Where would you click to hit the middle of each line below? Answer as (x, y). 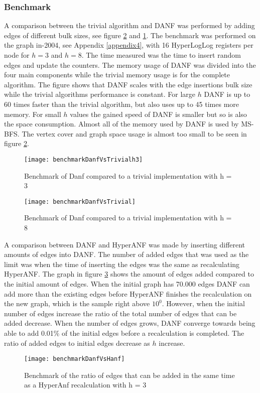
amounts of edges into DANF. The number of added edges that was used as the (126, 254)
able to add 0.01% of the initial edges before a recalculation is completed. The (124, 333)
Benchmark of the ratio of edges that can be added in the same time (129, 375)
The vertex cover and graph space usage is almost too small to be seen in (134, 133)
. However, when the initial (203, 303)
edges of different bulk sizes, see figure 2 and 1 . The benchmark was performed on (130, 35)
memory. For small (33, 114)
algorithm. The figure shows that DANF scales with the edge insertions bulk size (128, 84)
